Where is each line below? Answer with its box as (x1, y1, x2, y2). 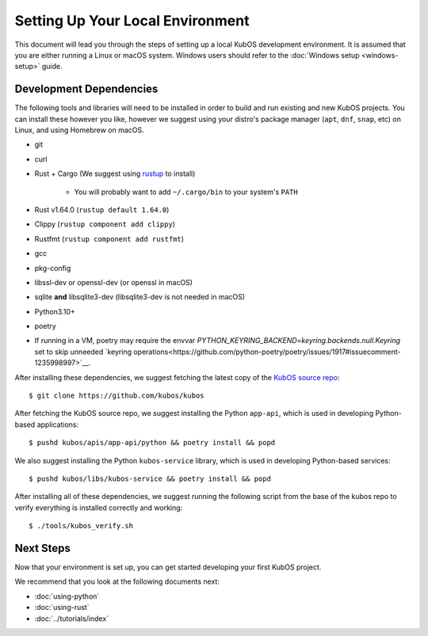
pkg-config (34, 263, 71, 272)
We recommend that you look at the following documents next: (14, 577, 220, 586)
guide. (41, 62, 63, 71)
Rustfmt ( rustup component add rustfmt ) (34, 234, 185, 243)
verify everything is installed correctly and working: (14, 503, 183, 512)
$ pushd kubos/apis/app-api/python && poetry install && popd (29, 438, 276, 447)
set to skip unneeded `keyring (34, 347, 132, 356)
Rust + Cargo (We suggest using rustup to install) (34, 169, 196, 178)
